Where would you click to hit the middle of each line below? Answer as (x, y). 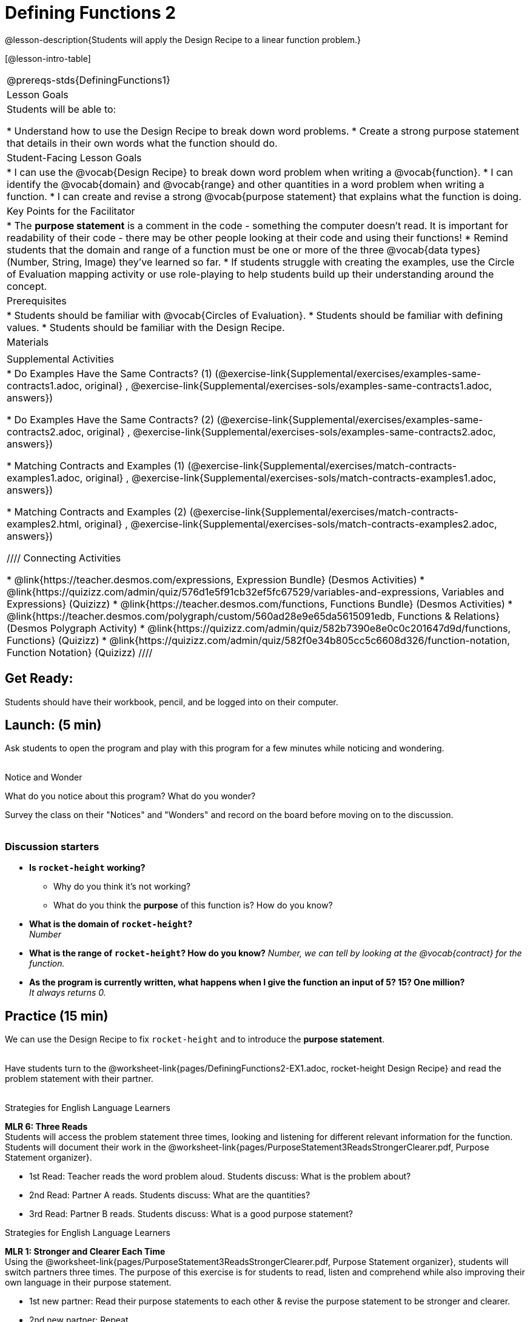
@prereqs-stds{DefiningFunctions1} (89, 80)
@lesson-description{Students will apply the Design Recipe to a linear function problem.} (183, 39)
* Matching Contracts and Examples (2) (97, 512)
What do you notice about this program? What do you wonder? (130, 796)
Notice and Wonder (44, 777)
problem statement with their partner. (79, 1079)
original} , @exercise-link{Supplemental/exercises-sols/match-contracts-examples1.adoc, (291, 478)
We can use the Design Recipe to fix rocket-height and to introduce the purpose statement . (195, 1039)
